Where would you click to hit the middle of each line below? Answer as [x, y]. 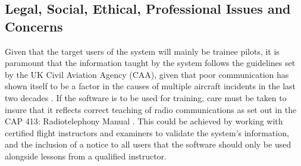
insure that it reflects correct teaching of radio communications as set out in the [151, 109]
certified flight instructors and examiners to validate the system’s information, [147, 132]
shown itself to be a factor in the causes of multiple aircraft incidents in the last [150, 86]
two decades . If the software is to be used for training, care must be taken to [146, 97]
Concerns [34, 26]
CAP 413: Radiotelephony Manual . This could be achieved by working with [144, 121]
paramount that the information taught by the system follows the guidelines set [150, 63]
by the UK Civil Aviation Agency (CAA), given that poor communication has [147, 74]
